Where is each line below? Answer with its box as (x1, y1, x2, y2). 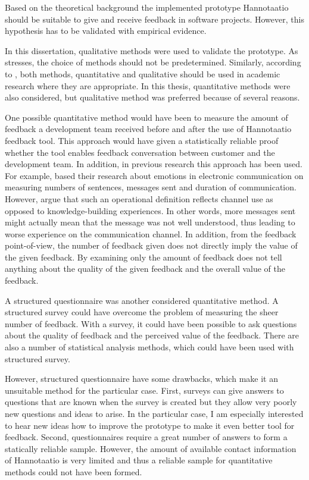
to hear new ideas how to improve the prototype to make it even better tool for (5, 419, 295, 431)
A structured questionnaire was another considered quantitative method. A (5, 294, 279, 306)
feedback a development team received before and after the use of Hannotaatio (5, 123, 292, 135)
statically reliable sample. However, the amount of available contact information (5, 442, 296, 454)
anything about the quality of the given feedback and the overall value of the (5, 262, 286, 275)
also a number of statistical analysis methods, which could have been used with (5, 341, 294, 353)
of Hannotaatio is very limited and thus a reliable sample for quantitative (5, 454, 273, 466)
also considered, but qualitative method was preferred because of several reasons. (5, 91, 300, 103)
